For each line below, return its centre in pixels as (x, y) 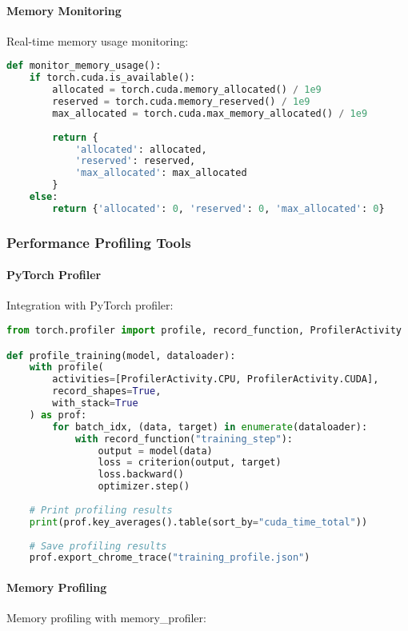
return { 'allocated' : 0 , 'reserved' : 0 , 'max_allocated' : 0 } (218, 208)
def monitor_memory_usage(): (84, 66)
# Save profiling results (98, 546)
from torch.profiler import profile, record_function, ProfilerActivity (204, 330)
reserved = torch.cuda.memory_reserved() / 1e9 (181, 102)
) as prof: (58, 415)
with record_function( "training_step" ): (184, 439)
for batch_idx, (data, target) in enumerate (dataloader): (210, 427)
